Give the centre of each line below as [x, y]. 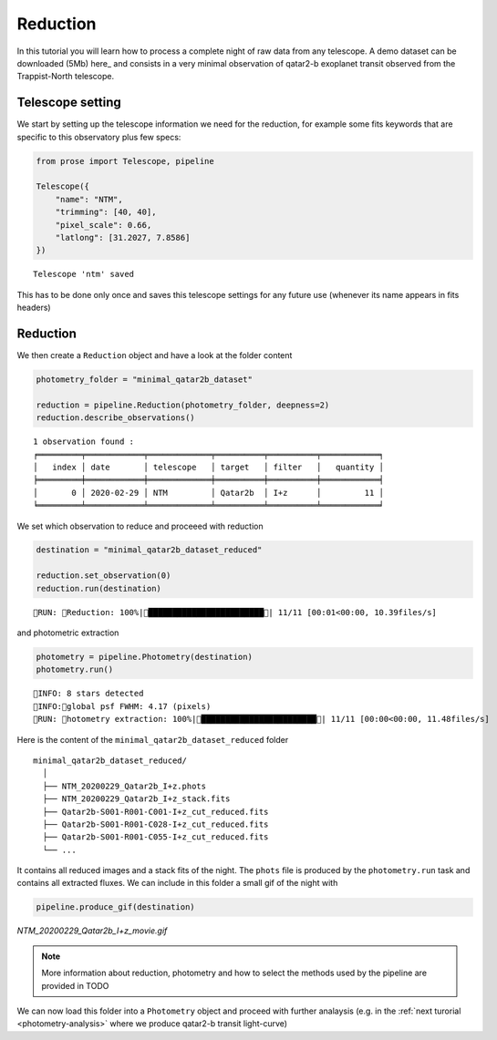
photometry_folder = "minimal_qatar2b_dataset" [144, 380]
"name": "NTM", [89, 199]
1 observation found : [84, 442]
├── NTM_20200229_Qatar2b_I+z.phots [124, 786]
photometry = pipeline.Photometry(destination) [144, 657]
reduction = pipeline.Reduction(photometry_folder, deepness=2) [183, 405]
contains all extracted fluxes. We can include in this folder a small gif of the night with [177, 883]
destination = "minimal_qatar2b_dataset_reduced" [149, 550]
